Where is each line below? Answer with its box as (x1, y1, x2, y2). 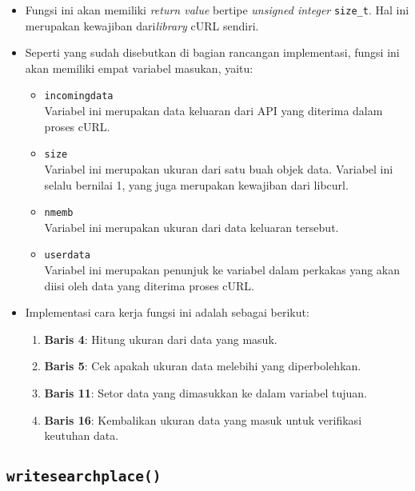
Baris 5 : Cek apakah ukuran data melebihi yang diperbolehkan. (44, 357, 361, 374)
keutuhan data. (44, 427, 119, 444)
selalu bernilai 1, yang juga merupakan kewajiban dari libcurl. (44, 176, 349, 193)
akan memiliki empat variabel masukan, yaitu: (25, 59, 253, 76)
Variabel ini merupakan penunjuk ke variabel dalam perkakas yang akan (44, 261, 401, 278)
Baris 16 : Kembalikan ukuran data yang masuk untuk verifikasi (44, 411, 362, 428)
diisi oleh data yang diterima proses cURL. (44, 277, 255, 293)
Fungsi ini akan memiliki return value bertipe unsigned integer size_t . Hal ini (25, 2, 409, 18)
